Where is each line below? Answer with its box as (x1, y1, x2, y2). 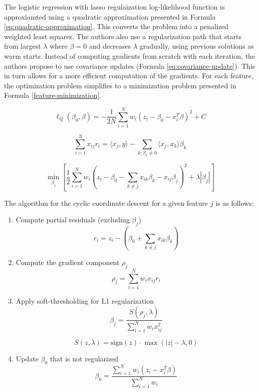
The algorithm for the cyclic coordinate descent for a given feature (4, 197, 208, 208)
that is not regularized (50, 353, 119, 364)
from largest (4, 41, 41, 51)
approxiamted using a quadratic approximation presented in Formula (4, 11, 216, 22)
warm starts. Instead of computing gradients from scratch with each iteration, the (4, 50, 255, 61)
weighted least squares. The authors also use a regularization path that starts (4, 31, 242, 41)
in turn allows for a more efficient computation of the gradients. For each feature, (4, 70, 253, 81)
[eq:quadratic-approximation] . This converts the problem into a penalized (4, 21, 228, 32)
